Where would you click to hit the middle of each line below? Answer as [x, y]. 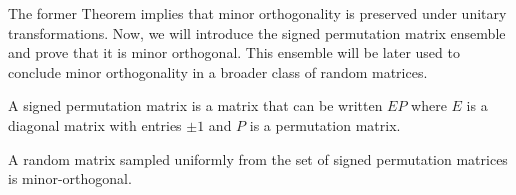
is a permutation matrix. [325, 124]
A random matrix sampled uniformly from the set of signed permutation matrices [258, 158]
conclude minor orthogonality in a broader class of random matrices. [218, 71]
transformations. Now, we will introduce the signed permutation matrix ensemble [257, 32]
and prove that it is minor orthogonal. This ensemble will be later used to [234, 52]
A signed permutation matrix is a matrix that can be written [195, 105]
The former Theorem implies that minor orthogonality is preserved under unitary [257, 13]
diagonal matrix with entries [95, 124]
